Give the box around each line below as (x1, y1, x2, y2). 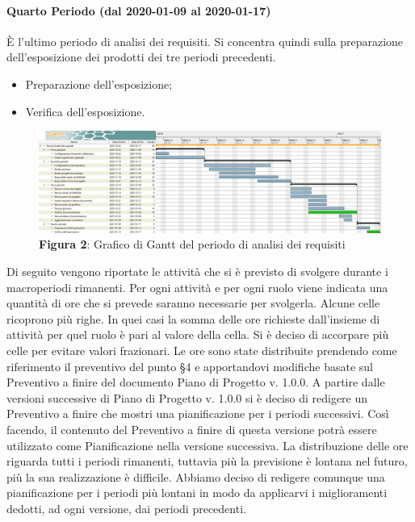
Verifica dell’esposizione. (25, 102, 145, 119)
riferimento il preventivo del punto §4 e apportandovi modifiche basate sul (6, 357, 373, 374)
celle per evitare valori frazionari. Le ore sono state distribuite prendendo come (6, 342, 397, 359)
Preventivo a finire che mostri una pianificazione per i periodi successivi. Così (6, 405, 389, 422)
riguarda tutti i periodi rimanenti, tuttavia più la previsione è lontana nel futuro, (6, 453, 408, 470)
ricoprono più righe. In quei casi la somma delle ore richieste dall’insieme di (6, 310, 380, 327)
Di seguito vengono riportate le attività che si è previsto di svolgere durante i (6, 263, 388, 280)
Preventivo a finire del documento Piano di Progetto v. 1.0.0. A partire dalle (6, 374, 385, 390)
